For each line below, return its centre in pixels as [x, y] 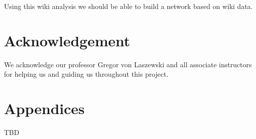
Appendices [44, 108]
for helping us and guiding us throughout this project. [86, 74]
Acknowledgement [67, 40]
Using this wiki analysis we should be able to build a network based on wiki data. [128, 6]
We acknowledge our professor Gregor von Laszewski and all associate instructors [128, 64]
